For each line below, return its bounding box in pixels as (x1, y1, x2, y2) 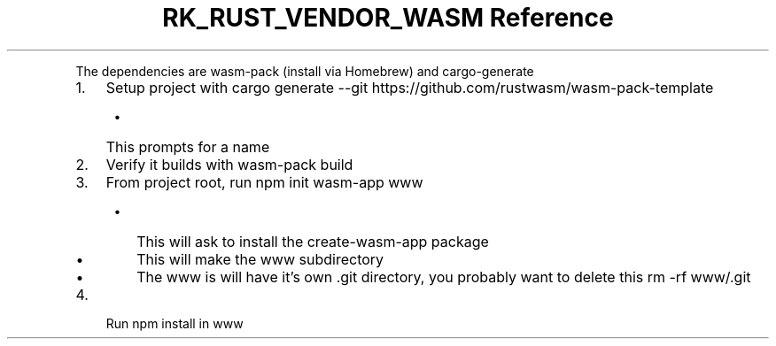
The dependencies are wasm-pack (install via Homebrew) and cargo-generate (75, 63, 534, 79)
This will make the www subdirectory (136, 250, 384, 268)
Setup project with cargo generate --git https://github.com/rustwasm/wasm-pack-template (105, 78, 714, 96)
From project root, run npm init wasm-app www (105, 173, 423, 191)
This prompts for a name (105, 137, 270, 156)
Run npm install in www (105, 315, 244, 331)
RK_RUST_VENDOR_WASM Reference (162, 3, 614, 33)
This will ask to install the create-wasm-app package (136, 232, 489, 250)
